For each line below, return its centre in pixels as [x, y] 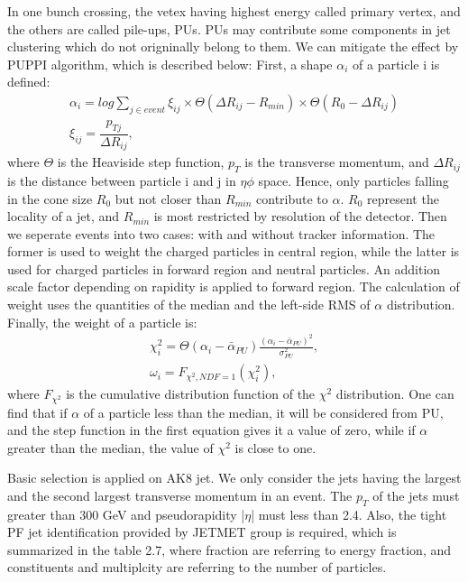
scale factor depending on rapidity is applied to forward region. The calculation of [234, 286]
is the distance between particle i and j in [122, 180]
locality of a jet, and [64, 216]
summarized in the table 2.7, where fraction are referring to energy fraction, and [229, 549]
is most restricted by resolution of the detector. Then [300, 216]
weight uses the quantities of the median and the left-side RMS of [189, 305]
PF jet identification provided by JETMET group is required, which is [202, 532]
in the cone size [50, 198]
